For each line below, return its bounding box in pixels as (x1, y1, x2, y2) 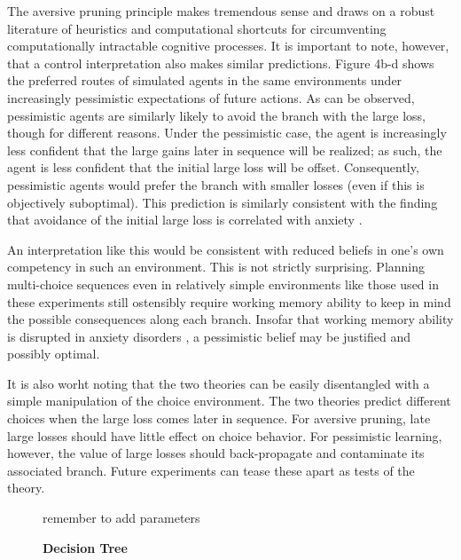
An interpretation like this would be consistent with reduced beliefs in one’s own (7, 240, 444, 258)
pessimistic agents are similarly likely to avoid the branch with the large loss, (7, 106, 426, 124)
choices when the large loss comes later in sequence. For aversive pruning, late (7, 409, 431, 428)
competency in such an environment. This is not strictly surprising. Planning (7, 257, 426, 276)
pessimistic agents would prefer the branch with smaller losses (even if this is (7, 175, 425, 193)
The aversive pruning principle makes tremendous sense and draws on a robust (7, 2, 435, 20)
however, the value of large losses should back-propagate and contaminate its (7, 444, 425, 462)
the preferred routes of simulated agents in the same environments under (7, 71, 402, 90)
